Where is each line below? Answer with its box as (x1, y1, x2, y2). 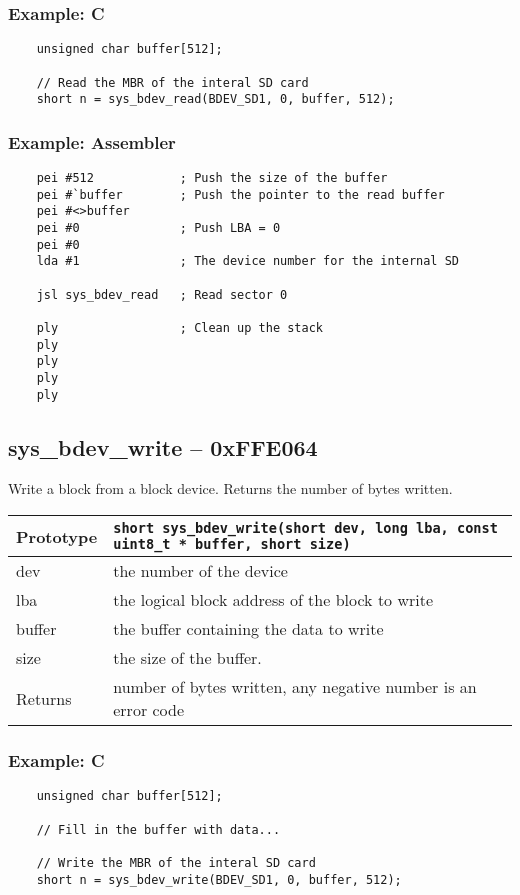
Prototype (16, 524, 98, 548)
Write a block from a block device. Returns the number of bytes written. (8, 478, 453, 499)
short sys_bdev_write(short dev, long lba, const (113, 520, 498, 537)
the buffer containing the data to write (113, 617, 384, 641)
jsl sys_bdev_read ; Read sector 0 (36, 287, 288, 302)
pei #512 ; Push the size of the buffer (36, 171, 388, 186)
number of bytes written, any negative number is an (113, 675, 477, 699)
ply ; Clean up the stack (36, 320, 323, 335)
